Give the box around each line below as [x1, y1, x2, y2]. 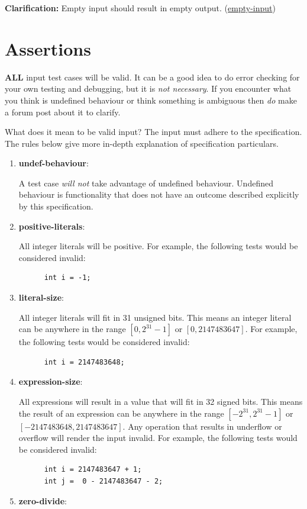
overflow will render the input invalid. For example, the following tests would [18, 431, 298, 444]
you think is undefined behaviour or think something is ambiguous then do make [5, 94, 297, 106]
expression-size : [18, 375, 83, 388]
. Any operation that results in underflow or [122, 420, 282, 432]
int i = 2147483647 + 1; [44, 465, 142, 474]
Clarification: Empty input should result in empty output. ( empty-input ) [5, 2, 276, 14]
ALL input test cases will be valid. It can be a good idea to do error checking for [5, 70, 300, 83]
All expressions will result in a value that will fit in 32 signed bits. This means [18, 395, 303, 407]
